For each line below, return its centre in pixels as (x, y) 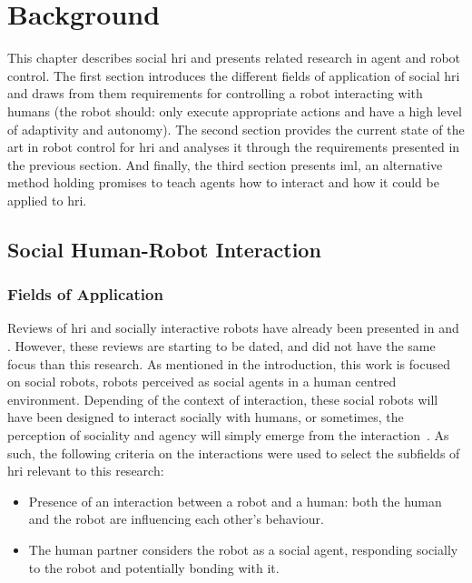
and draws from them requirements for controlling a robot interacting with (215, 93)
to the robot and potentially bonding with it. (154, 567)
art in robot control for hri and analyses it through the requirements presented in (234, 147)
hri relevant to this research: (86, 471)
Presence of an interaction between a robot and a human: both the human (235, 501)
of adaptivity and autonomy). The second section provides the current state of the (236, 129)
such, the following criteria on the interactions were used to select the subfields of (234, 452)
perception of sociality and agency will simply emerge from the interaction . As (228, 435)
